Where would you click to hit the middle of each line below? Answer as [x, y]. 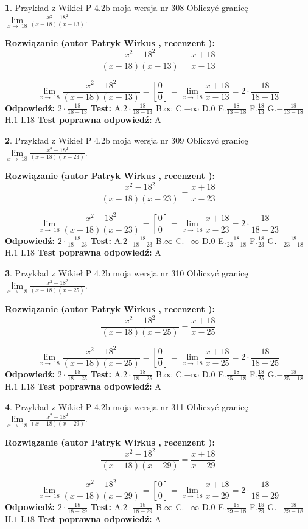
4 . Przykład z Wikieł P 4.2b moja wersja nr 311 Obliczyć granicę [127, 406]
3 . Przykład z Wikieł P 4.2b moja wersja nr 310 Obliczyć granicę [127, 273]
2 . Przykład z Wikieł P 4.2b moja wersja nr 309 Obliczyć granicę [127, 140]
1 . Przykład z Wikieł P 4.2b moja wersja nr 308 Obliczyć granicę [127, 7]
